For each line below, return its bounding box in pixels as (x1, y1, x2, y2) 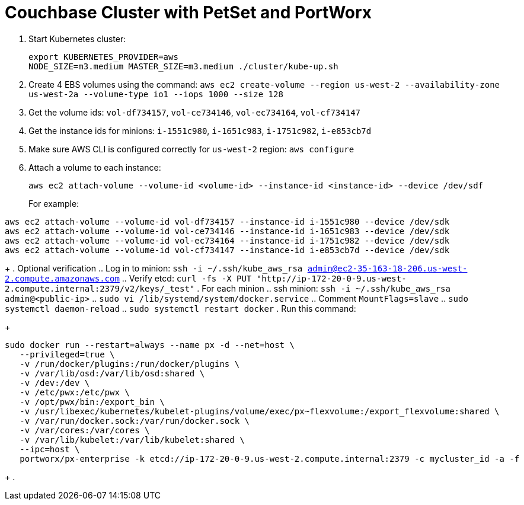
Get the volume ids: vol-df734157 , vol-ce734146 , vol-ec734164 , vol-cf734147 (28, 107, 361, 117)
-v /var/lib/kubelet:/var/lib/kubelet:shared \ (20, 434, 245, 445)
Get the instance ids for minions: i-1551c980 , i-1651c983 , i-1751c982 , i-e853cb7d (28, 125, 372, 136)
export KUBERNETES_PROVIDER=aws (28, 52, 178, 62)
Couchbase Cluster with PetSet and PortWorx (5, 2, 372, 23)
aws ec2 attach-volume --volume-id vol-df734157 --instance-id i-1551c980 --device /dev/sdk (5, 216, 450, 226)
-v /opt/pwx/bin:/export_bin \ (20, 397, 165, 407)
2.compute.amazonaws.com (5, 273, 120, 283)
